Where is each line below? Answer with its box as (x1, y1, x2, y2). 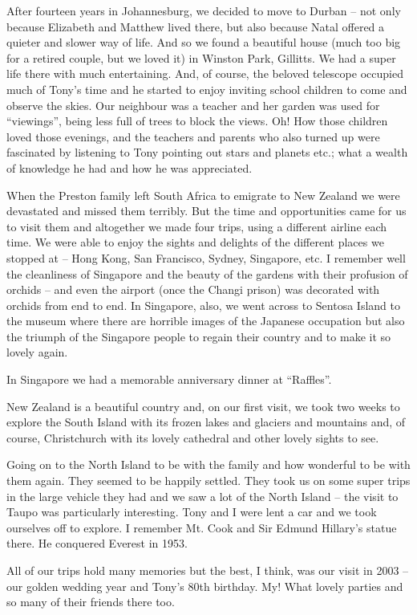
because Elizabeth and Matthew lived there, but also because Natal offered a (6, 18, 385, 35)
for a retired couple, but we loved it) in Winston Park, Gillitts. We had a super (6, 49, 396, 66)
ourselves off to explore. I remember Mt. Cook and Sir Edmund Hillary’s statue (6, 519, 397, 536)
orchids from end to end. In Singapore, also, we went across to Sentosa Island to (6, 296, 400, 313)
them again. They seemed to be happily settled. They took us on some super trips (6, 472, 411, 489)
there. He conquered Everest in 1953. (6, 535, 188, 552)
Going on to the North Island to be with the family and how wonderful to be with (6, 456, 411, 473)
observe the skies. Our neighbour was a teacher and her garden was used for (6, 96, 380, 113)
